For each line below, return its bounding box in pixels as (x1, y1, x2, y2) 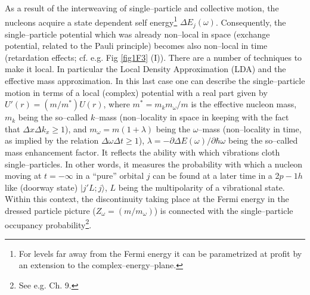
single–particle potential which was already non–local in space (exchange (5, 27, 270, 40)
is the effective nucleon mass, (191, 98, 297, 110)
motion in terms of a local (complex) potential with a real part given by (5, 86, 268, 98)
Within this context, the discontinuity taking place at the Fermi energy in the (5, 192, 289, 205)
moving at (5, 169, 42, 182)
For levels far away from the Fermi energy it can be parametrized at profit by (18, 247, 302, 259)
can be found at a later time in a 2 (153, 169, 280, 182)
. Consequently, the (215, 15, 286, 28)
